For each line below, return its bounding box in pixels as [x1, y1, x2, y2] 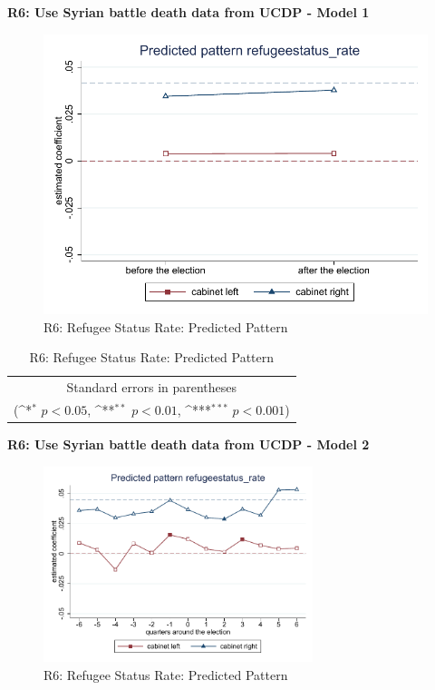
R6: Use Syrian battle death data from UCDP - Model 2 [7, 434, 370, 453]
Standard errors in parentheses [66, 377, 237, 396]
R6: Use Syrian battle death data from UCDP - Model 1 [7, 3, 370, 21]
